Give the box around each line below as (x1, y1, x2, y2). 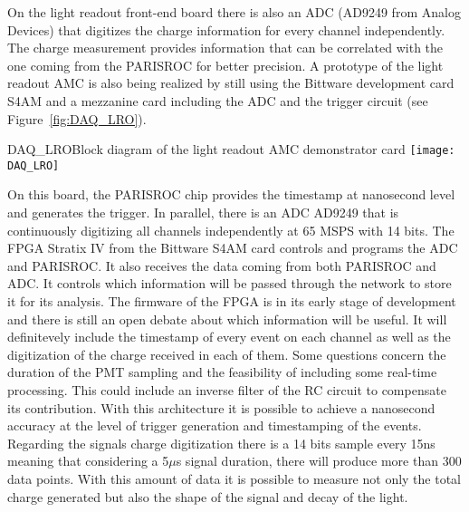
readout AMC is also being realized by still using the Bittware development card (7, 73, 455, 92)
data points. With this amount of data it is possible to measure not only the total (7, 469, 462, 488)
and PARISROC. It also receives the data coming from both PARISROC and (7, 256, 436, 275)
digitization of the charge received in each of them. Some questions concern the (7, 344, 446, 363)
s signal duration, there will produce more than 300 (176, 451, 462, 470)
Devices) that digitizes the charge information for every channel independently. (7, 20, 445, 39)
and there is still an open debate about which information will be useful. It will (7, 309, 447, 328)
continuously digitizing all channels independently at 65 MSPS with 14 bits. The (7, 220, 455, 239)
